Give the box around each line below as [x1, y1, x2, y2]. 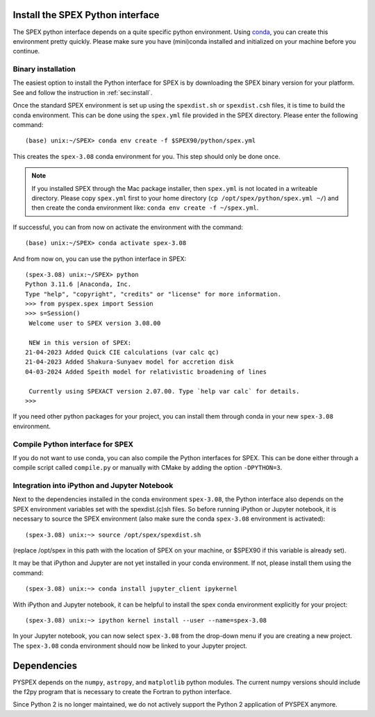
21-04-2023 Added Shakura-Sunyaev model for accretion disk [25, 358, 234, 366]
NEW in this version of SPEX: [28, 339, 132, 346]
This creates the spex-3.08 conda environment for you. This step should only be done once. [12, 152, 281, 160]
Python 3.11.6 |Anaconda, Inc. [25, 280, 132, 288]
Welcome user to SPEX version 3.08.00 [28, 319, 161, 327]
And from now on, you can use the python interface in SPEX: [12, 254, 187, 263]
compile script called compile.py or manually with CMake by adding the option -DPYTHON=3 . [12, 464, 283, 472]
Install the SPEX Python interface [12, 9, 160, 21]
